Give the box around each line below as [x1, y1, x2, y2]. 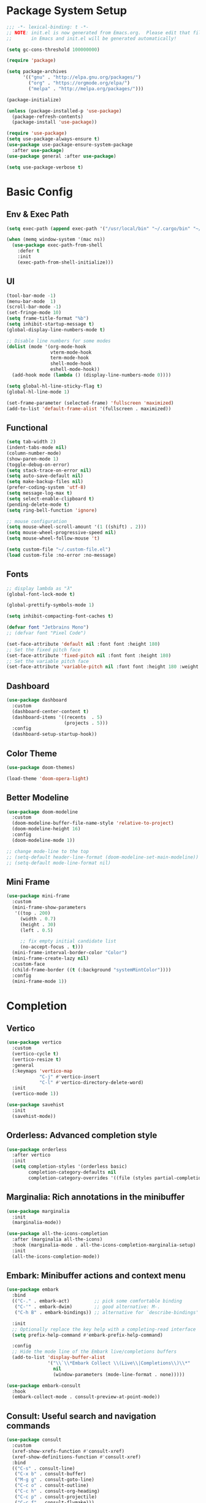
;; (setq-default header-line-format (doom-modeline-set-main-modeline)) [6, 854, 199, 860]
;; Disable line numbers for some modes [6, 338, 112, 344]
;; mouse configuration [6, 518, 67, 524]
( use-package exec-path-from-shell [12, 242, 103, 248]
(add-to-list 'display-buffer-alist [12, 1355, 105, 1361]
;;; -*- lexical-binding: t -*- [6, 24, 89, 30]
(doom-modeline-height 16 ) [12, 826, 81, 832]
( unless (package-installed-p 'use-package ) [6, 108, 122, 114]
